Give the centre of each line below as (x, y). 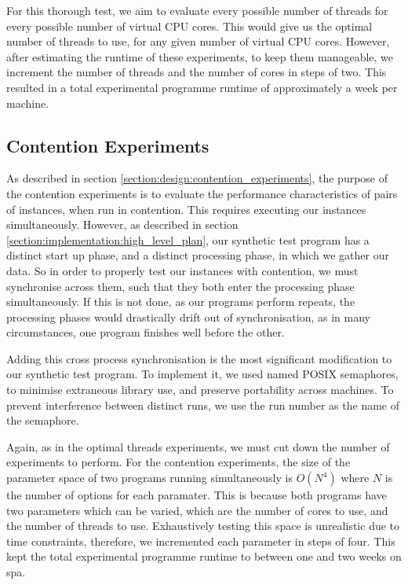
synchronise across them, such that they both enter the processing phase (180, 286)
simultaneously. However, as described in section (122, 224)
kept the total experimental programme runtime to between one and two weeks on (204, 556)
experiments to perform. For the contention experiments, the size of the (178, 462)
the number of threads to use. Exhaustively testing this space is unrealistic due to (203, 526)
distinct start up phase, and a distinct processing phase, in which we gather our (198, 255)
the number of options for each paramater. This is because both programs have (197, 495)
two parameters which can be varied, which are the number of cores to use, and (197, 510)
